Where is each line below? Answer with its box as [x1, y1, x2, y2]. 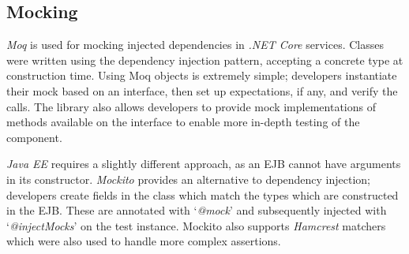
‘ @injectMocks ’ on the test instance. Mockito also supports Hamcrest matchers [6, 217, 386, 233]
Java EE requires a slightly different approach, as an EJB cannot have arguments [6, 155, 401, 172]
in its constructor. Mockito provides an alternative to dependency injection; [6, 170, 371, 187]
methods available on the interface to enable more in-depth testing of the [6, 114, 360, 130]
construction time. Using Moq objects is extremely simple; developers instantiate [6, 67, 397, 84]
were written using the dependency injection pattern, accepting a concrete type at [6, 51, 403, 68]
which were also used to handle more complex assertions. [6, 233, 281, 249]
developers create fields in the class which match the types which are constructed [6, 186, 399, 203]
